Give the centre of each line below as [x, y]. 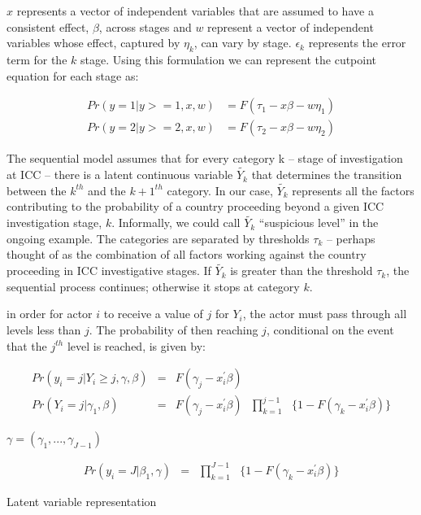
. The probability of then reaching [174, 330]
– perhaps [351, 238]
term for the [37, 59]
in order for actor [50, 314]
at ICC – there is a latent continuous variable [120, 175]
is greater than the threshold [302, 271]
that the [27, 345]
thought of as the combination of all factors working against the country [187, 254]
